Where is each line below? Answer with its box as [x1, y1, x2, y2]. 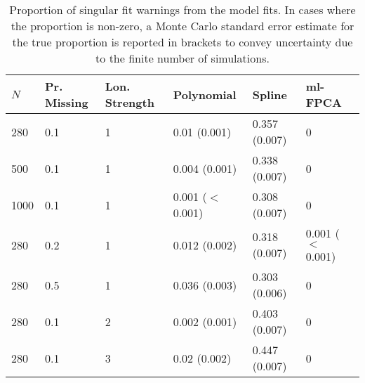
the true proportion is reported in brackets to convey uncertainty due [12, 34, 353, 50]
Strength [105, 94, 154, 110]
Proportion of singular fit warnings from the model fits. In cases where [9, 1, 356, 18]
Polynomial [173, 86, 237, 103]
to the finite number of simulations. [95, 50, 270, 66]
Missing [45, 94, 88, 110]
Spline [252, 86, 287, 103]
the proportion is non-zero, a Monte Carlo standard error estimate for [11, 18, 354, 34]
